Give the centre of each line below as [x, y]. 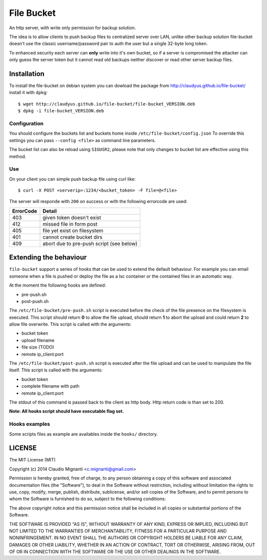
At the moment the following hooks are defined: [58, 285]
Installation [27, 74]
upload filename [38, 340]
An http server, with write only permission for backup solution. [72, 28]
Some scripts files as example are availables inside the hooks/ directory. [84, 434]
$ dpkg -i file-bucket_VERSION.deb [61, 111]
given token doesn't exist [72, 217]
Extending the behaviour [48, 257]
